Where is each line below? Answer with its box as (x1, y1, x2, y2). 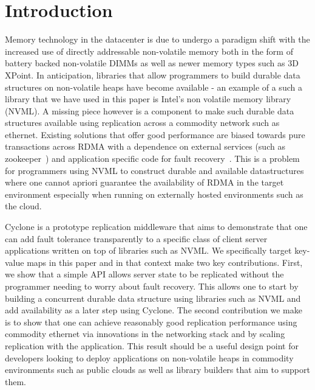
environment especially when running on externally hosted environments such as (5, 187, 303, 200)
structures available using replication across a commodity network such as (5, 116, 280, 129)
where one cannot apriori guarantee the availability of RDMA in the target (5, 176, 284, 189)
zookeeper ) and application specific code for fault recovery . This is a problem (5, 152, 300, 165)
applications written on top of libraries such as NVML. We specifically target (5, 244, 292, 257)
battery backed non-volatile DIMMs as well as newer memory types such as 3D (5, 57, 299, 69)
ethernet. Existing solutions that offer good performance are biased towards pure (5, 128, 305, 141)
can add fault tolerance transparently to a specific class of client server (5, 232, 268, 245)
